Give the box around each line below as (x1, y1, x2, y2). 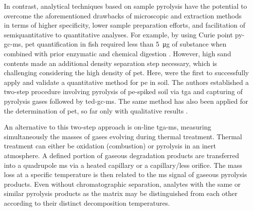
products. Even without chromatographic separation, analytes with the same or (4, 179, 241, 189)
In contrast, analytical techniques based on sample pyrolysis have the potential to (4, 1, 247, 11)
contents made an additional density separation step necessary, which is (4, 58, 217, 68)
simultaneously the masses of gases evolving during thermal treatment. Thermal (4, 131, 242, 141)
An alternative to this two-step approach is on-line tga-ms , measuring (4, 122, 211, 132)
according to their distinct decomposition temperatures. (4, 197, 170, 208)
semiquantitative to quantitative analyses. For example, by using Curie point (4, 29, 233, 39)
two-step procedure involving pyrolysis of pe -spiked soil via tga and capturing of (4, 86, 243, 97)
